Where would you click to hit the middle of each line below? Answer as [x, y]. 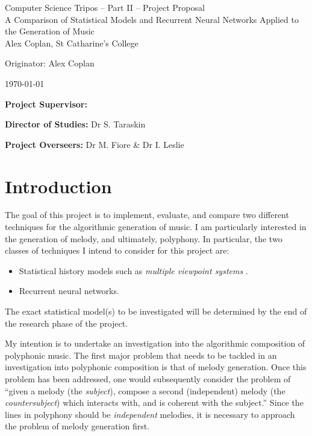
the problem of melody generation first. [77, 426]
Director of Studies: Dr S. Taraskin [75, 124]
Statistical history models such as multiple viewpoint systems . [133, 270]
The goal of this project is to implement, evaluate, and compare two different [147, 215]
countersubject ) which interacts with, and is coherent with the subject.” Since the [154, 402]
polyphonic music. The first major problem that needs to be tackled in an [141, 355]
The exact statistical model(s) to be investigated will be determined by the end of [156, 311]
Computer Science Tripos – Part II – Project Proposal [105, 7]
